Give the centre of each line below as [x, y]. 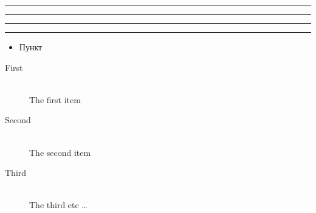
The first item [55, 99]
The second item [60, 152]
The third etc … [58, 205]
